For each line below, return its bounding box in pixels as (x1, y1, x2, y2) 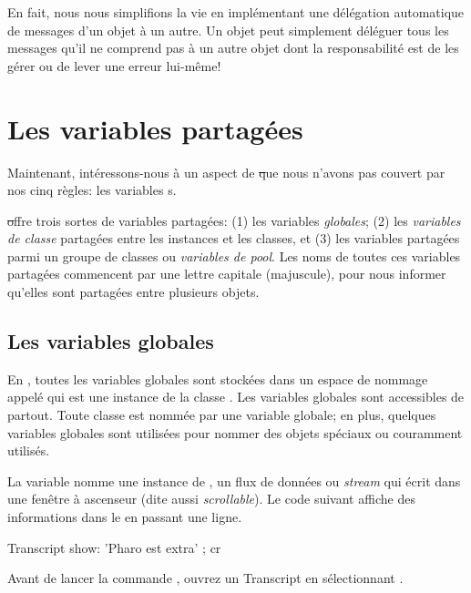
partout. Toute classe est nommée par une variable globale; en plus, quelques (7, 405, 436, 424)
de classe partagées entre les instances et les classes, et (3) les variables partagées (7, 229, 460, 248)
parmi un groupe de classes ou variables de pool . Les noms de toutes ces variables (7, 246, 461, 265)
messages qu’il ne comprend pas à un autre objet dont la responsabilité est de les (7, 38, 459, 57)
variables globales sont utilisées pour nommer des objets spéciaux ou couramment (7, 423, 463, 442)
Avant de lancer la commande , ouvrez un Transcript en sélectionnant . (7, 568, 404, 588)
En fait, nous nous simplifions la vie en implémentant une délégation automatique (7, 3, 465, 21)
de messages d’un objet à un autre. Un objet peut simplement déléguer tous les (7, 20, 449, 39)
